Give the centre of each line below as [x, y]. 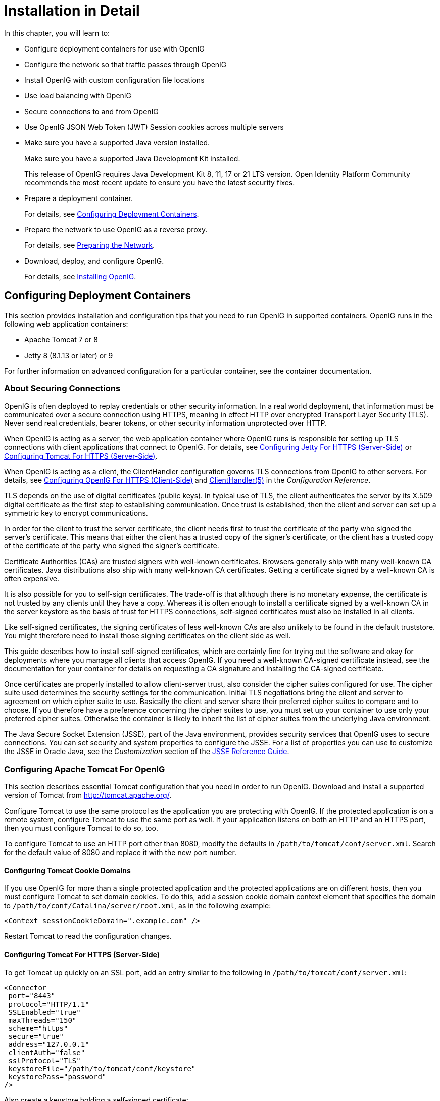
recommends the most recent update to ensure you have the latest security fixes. [160, 182]
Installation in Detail [72, 11]
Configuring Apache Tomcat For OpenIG [85, 769]
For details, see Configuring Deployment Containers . [112, 214]
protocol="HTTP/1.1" [49, 1004]
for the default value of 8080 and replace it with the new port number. [120, 853]
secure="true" [36, 1036]
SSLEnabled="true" [44, 1012]
